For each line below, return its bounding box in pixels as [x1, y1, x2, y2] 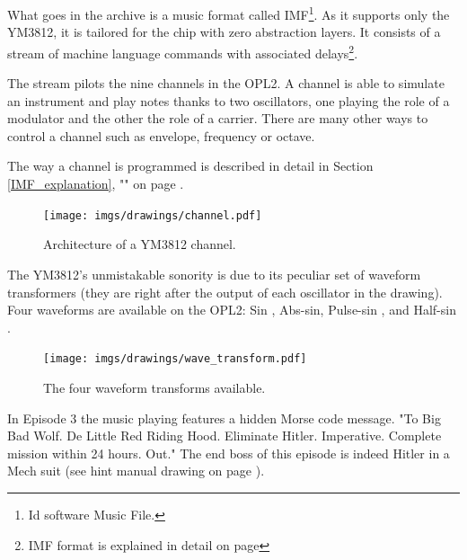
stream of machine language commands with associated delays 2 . [7, 40, 358, 62]
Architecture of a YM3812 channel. [43, 235, 236, 253]
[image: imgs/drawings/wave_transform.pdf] [43, 352, 307, 366]
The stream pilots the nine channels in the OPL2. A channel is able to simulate [7, 74, 445, 93]
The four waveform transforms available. [43, 378, 266, 396]
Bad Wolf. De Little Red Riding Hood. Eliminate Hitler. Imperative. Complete [7, 426, 442, 445]
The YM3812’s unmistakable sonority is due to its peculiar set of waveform [7, 264, 421, 283]
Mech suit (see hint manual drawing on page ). [7, 461, 265, 480]
